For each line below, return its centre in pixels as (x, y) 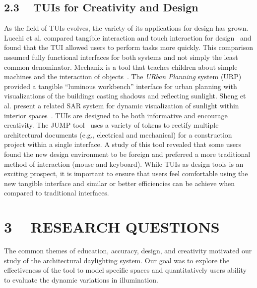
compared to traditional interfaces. (57, 193)
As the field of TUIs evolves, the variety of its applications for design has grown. (126, 28)
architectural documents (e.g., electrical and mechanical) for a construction (118, 134)
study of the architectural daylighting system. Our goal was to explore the (117, 260)
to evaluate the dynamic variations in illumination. (81, 279)
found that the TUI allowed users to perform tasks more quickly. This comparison (128, 47)
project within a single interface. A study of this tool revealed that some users (123, 144)
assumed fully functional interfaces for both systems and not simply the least (121, 57)
